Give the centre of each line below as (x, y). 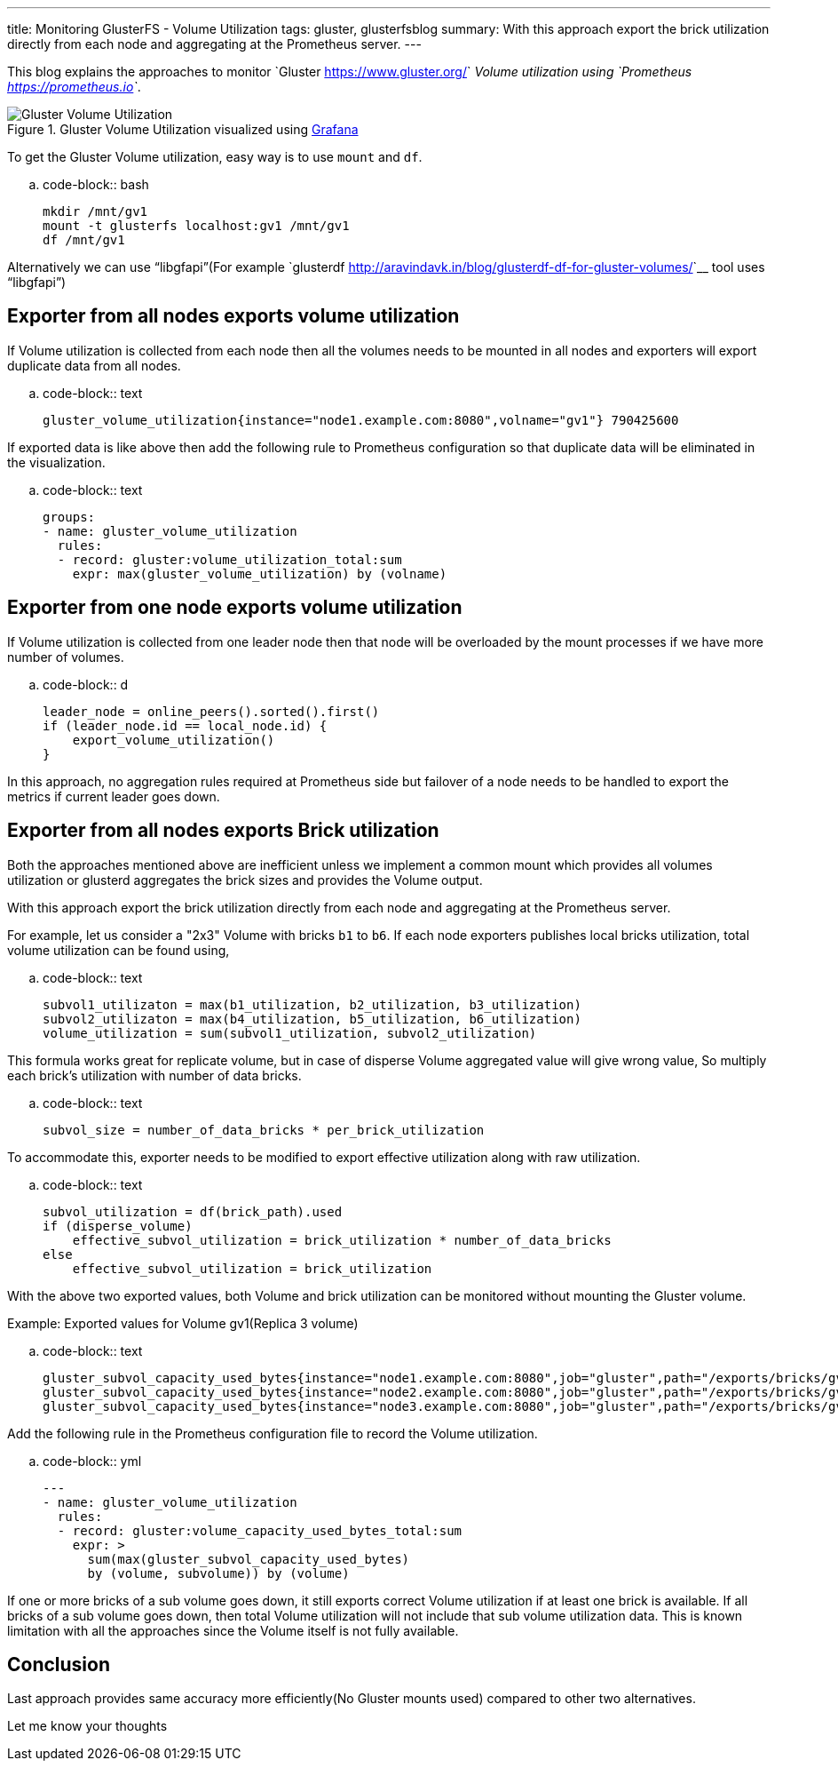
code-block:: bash (96, 184)
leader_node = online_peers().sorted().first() (211, 711)
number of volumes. (66, 657)
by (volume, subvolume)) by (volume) (218, 1573)
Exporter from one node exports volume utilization (235, 608)
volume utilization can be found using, (119, 950)
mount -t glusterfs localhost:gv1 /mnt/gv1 (196, 226)
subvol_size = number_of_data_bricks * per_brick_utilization (264, 1130)
